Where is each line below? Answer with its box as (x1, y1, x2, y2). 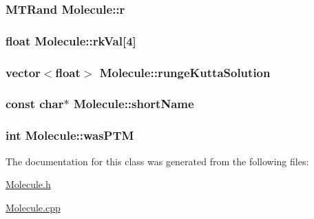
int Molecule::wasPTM (6, 127, 134, 144)
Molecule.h (6, 177, 51, 191)
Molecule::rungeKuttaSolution (99, 63, 271, 81)
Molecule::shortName (73, 95, 194, 112)
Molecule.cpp (6, 200, 61, 214)
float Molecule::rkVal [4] (6, 32, 136, 49)
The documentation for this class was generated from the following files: (6, 154, 309, 168)
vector (6, 63, 41, 81)
